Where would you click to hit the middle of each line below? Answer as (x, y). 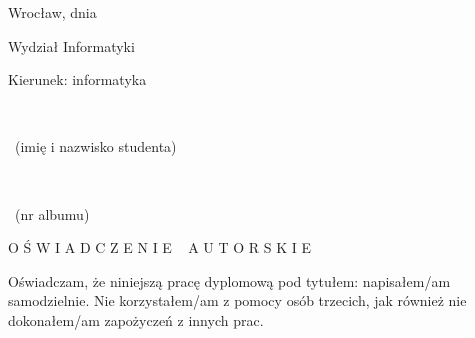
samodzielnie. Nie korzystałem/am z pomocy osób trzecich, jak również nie (237, 300)
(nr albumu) (52, 213)
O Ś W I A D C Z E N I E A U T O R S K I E (160, 247)
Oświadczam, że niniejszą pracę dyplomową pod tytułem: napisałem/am (229, 280)
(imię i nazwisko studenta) (96, 146)
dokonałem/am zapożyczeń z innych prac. (136, 319)
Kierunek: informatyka (77, 79)
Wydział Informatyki (71, 45)
